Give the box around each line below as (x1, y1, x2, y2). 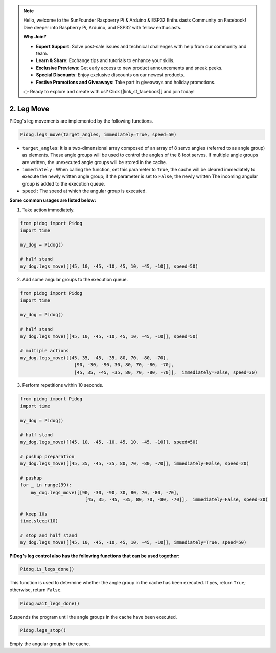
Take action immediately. (22, 207, 75, 213)
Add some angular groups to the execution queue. (22, 277, 128, 283)
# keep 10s (20, 511, 48, 517)
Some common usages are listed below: (9, 197, 97, 203)
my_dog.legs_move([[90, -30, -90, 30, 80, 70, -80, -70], (31, 489, 179, 495)
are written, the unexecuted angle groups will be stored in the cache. (22, 159, 167, 165)
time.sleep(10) (20, 518, 58, 524)
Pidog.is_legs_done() (20, 566, 75, 573)
